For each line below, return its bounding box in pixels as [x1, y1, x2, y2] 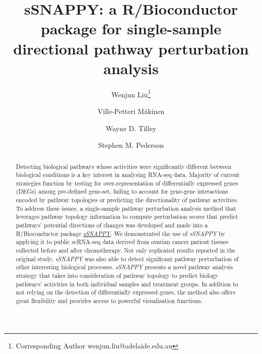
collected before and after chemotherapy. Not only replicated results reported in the [16, 246, 235, 255]
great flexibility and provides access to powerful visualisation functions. [16, 297, 203, 305]
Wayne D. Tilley [105, 123, 157, 133]
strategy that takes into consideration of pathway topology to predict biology [16, 271, 219, 280]
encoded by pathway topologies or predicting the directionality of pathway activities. [16, 196, 238, 204]
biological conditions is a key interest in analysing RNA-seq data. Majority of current [16, 170, 240, 179]
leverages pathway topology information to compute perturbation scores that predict [16, 212, 238, 221]
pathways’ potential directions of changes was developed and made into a [16, 221, 208, 229]
